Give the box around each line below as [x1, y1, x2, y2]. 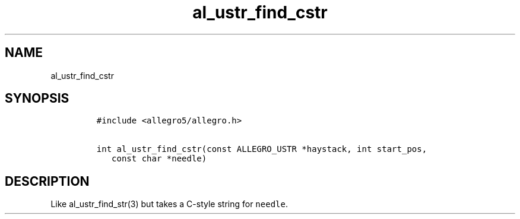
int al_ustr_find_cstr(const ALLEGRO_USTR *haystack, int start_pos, [96, 144, 427, 154]
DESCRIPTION [5, 173, 90, 189]
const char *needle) [112, 154, 207, 164]
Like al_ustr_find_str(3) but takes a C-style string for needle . [50, 199, 288, 210]
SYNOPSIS [5, 91, 69, 106]
